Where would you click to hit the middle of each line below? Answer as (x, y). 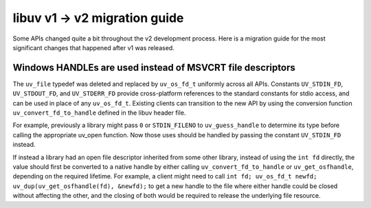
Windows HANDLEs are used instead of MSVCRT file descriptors (154, 68)
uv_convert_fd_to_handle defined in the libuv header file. (99, 113)
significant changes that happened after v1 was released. (93, 47)
